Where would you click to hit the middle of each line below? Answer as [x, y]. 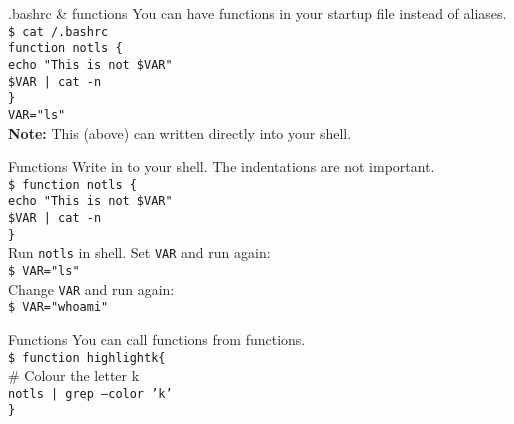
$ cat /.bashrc [58, 31]
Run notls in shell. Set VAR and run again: [139, 252]
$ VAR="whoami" [58, 307]
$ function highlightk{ [87, 357]
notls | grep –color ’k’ [90, 393]
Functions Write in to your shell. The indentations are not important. [221, 166]
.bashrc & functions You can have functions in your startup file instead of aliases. [257, 13]
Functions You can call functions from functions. [157, 338]
